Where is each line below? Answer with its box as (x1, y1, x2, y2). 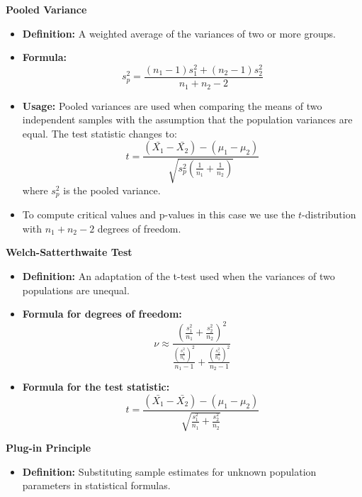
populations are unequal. (22, 282, 130, 297)
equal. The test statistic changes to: (22, 125, 177, 140)
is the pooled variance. (63, 182, 161, 197)
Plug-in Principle (6, 440, 91, 455)
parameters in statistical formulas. (22, 478, 171, 493)
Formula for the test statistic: (22, 379, 170, 394)
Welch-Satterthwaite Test (6, 245, 132, 259)
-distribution (302, 207, 356, 222)
